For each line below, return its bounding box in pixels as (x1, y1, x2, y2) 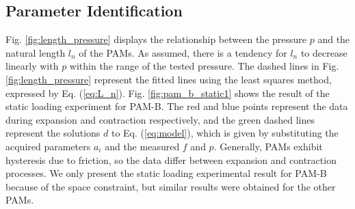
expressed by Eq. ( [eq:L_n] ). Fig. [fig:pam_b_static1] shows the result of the (5, 85, 330, 100)
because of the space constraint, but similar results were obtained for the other (5, 179, 336, 193)
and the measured (105, 139, 180, 153)
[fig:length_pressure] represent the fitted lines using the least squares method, (5, 72, 332, 86)
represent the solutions (5, 126, 101, 140)
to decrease (300, 45, 347, 59)
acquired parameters (5, 139, 91, 153)
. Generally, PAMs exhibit (213, 139, 323, 153)
